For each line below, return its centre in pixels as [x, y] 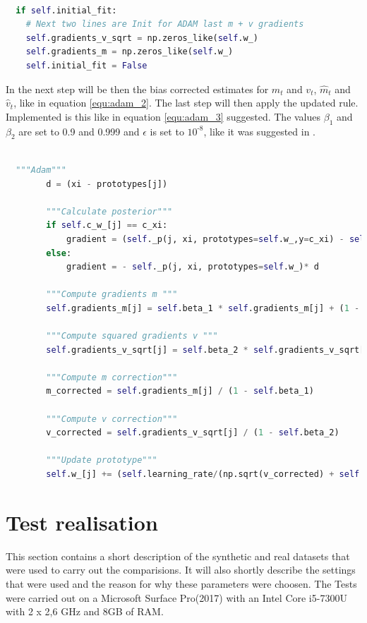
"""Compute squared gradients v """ [132, 336]
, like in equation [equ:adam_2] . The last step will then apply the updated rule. [186, 103]
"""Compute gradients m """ [112, 295]
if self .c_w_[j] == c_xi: [107, 225]
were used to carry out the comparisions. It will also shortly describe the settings [181, 570]
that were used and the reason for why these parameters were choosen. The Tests [181, 583]
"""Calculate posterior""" [109, 211]
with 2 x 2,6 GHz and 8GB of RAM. [85, 611]
